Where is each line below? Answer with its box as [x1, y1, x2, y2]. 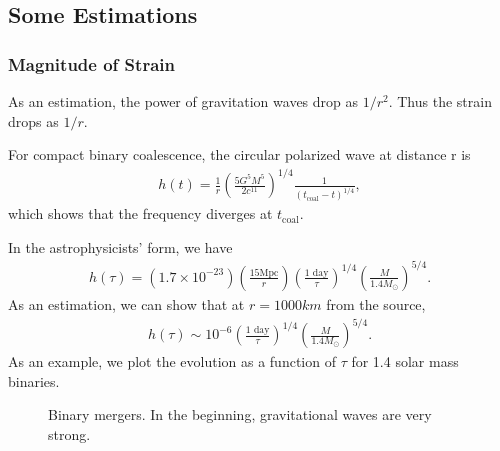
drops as [8, 110, 59, 131]
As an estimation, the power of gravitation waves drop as [8, 91, 359, 111]
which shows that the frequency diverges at [8, 203, 273, 224]
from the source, [326, 293, 426, 314]
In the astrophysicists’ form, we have [8, 236, 233, 257]
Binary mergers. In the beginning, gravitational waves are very [48, 404, 432, 425]
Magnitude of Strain [8, 51, 175, 76]
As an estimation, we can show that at [8, 293, 245, 314]
